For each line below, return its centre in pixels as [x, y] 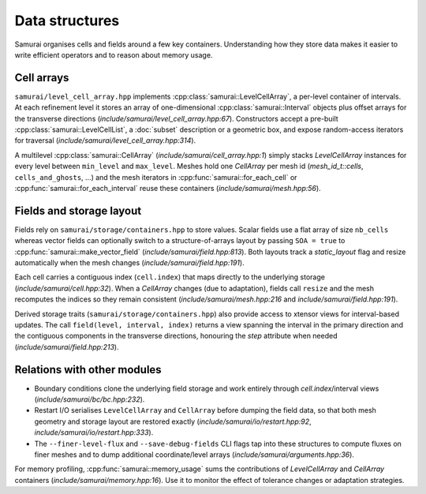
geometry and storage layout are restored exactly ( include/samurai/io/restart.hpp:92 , [173, 421]
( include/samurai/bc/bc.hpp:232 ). [90, 399]
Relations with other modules [88, 370]
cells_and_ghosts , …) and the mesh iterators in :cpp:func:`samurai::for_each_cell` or [156, 177]
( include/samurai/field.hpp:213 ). [67, 346]
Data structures [67, 21]
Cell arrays [42, 78]
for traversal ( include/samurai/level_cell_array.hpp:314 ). [105, 140]
